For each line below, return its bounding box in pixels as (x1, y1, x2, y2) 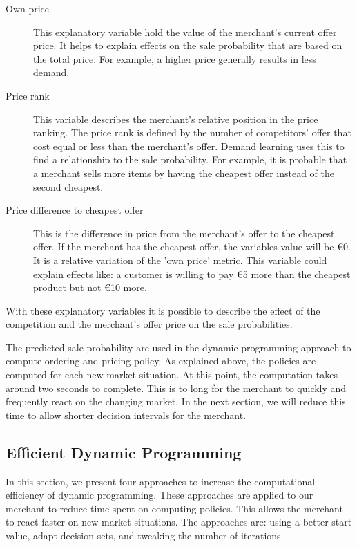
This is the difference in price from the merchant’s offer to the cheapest (33, 225, 335, 240)
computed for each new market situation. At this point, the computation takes (6, 367, 338, 382)
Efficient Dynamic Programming (6, 441, 242, 463)
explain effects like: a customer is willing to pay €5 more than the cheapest (33, 266, 351, 281)
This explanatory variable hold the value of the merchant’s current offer (33, 24, 337, 39)
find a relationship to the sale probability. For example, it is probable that (33, 152, 347, 167)
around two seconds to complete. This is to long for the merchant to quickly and (6, 380, 347, 395)
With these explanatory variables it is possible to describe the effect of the (6, 303, 320, 317)
